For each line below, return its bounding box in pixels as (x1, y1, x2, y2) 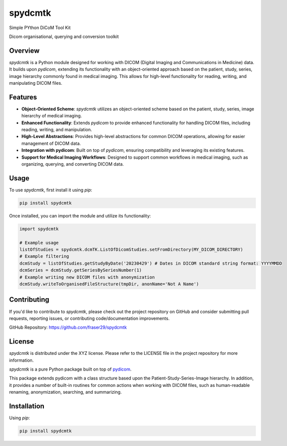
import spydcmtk (19, 226, 59, 232)
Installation (9, 402, 44, 410)
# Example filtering (19, 254, 69, 259)
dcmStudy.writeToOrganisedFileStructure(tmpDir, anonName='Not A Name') (19, 281, 199, 287)
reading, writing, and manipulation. (21, 127, 92, 133)
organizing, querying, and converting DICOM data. (21, 161, 124, 167)
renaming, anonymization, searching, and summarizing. (9, 389, 122, 395)
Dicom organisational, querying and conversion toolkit (9, 34, 119, 39)
